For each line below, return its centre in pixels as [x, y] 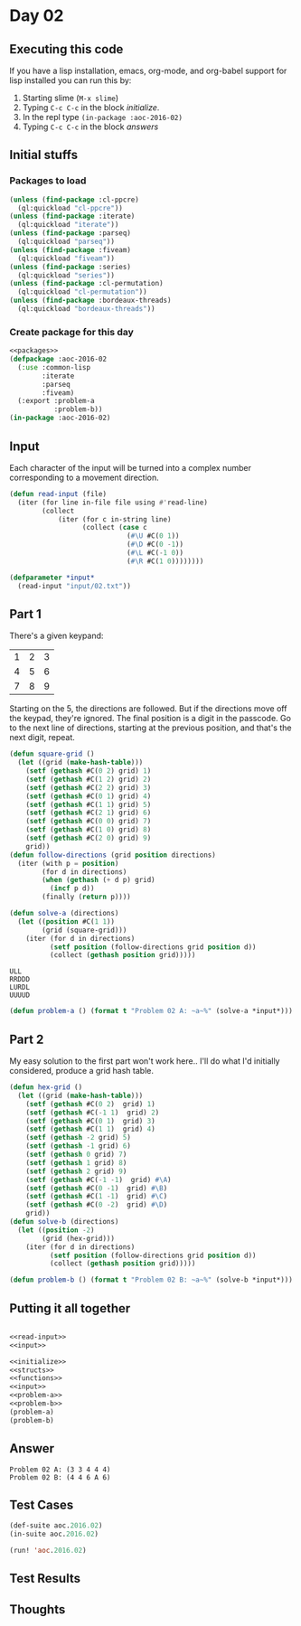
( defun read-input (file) [58, 493]
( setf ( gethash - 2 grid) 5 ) [78, 1138]
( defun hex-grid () [46, 1087]
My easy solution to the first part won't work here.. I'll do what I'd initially [145, 1061]
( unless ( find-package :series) [70, 267]
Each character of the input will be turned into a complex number [130, 467]
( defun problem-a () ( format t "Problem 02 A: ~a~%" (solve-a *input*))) [151, 1011]
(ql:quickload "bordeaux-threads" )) [86, 309]
